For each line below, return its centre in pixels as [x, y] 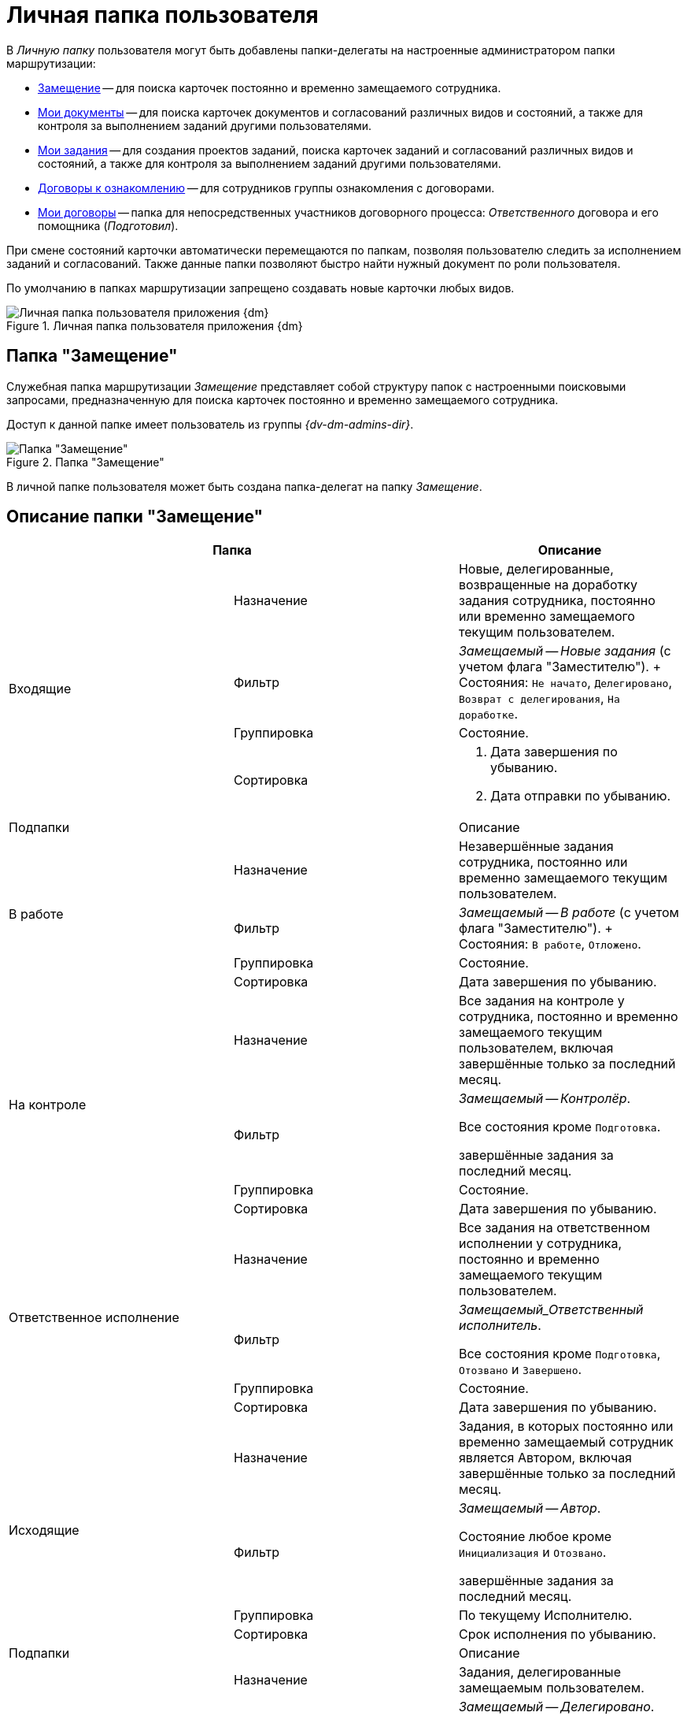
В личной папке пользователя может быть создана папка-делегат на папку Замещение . [244, 486]
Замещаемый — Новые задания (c [565, 651]
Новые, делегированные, [536, 569]
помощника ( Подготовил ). [108, 225]
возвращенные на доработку [548, 585]
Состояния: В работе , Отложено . [550, 944]
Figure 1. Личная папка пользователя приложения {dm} [155, 325]
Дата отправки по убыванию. [580, 796]
